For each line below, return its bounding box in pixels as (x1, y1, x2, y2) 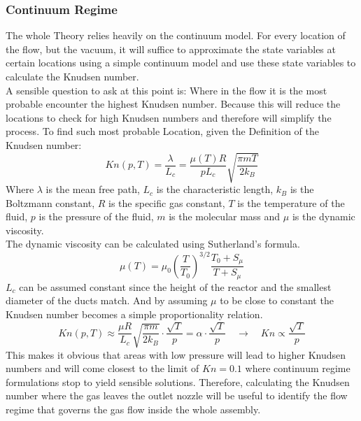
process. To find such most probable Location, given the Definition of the (6, 124, 320, 138)
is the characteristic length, (156, 182, 274, 197)
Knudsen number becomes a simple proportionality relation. (6, 306, 263, 321)
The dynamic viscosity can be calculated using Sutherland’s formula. (6, 236, 300, 251)
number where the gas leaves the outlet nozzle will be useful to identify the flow (6, 388, 348, 403)
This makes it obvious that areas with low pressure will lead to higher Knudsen (6, 347, 346, 362)
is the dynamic (292, 209, 355, 224)
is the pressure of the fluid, (38, 209, 154, 224)
